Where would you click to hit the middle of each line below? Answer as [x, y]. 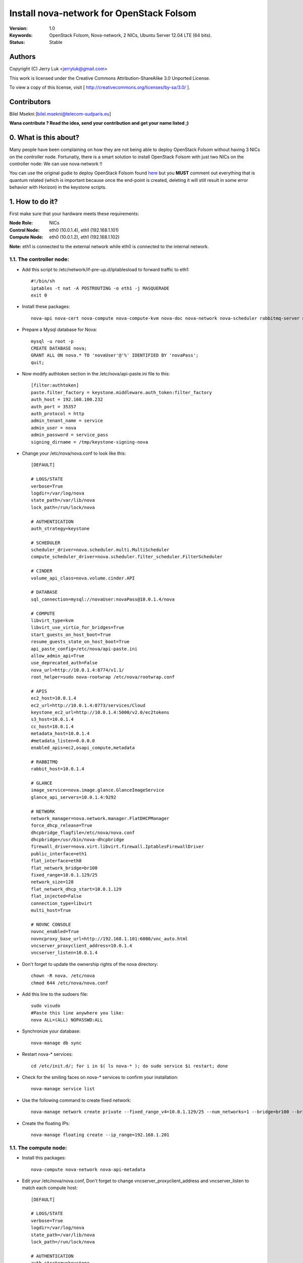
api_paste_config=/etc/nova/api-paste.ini [84, 649]
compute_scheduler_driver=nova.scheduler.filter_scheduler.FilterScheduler [127, 557]
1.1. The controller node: [39, 259]
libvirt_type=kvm [52, 620]
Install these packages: [46, 307]
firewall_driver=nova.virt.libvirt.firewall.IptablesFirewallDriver [117, 847]
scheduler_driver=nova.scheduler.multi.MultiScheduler [100, 550]
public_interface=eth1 [59, 854]
